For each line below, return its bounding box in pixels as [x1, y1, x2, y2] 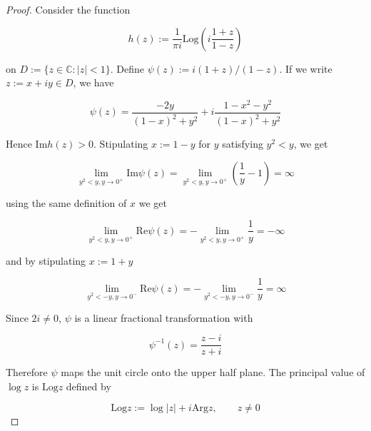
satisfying [222, 136, 263, 151]
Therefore [6, 365, 48, 380]
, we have [73, 75, 114, 90]
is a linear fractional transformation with [74, 310, 253, 325]
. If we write [279, 61, 332, 76]
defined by [66, 378, 111, 393]
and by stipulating [6, 253, 86, 268]
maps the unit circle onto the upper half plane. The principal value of [61, 365, 365, 380]
